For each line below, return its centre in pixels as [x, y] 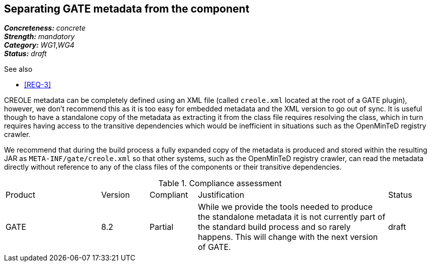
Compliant [169, 195]
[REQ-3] [38, 85]
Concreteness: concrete [45, 28]
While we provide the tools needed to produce [285, 207]
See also [18, 69]
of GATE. [214, 247]
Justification [221, 195]
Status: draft [25, 54]
